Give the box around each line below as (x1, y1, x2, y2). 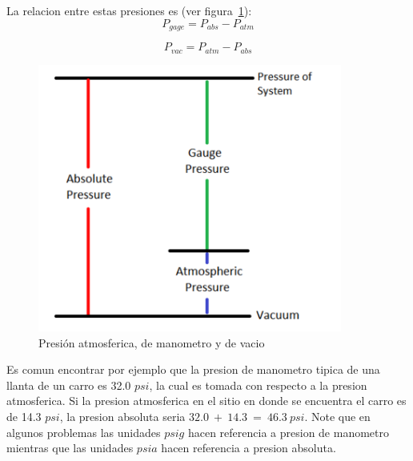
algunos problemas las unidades (6, 423, 161, 440)
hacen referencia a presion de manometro (187, 423, 390, 440)
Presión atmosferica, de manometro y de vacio (38, 334, 265, 351)
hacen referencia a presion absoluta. (161, 439, 336, 456)
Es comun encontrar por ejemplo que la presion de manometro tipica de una (6, 361, 380, 378)
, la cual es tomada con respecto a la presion (149, 376, 367, 393)
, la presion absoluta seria (59, 407, 186, 424)
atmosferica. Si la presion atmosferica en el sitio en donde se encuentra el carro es (6, 392, 407, 409)
